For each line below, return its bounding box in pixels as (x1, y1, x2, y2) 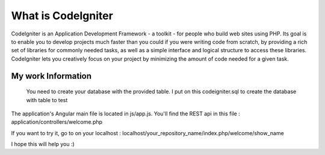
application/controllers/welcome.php (11, 118, 102, 126)
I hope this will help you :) (11, 141, 75, 148)
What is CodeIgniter (11, 9, 114, 22)
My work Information (11, 71, 92, 81)
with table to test (26, 96, 68, 103)
